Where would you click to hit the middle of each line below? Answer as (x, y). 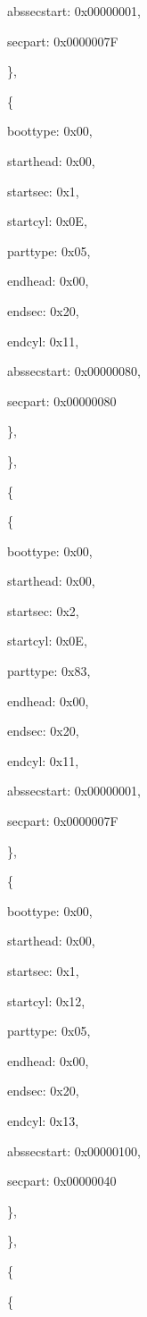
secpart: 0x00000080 (62, 400)
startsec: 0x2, (43, 610)
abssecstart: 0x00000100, (74, 1150)
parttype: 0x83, (49, 671)
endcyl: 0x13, (43, 1120)
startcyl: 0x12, (46, 1000)
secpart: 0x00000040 (62, 1181)
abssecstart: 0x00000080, (74, 371)
